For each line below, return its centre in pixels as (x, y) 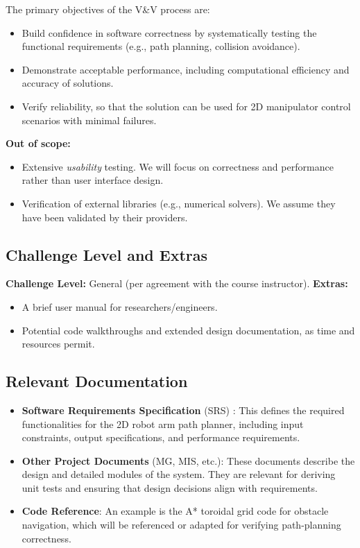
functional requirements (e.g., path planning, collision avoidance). (161, 46)
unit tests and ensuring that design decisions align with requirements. (170, 487)
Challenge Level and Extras (107, 254)
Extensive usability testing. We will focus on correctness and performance (178, 166)
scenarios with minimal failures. (89, 120)
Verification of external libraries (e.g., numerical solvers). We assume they (179, 203)
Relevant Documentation (97, 381)
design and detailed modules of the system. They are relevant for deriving (179, 474)
